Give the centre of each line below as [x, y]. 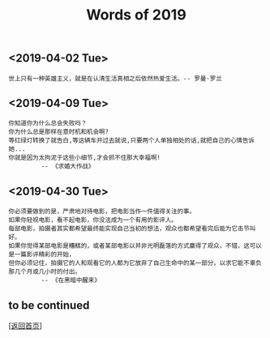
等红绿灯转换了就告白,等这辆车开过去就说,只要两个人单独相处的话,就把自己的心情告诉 [132, 141]
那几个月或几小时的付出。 [45, 272]
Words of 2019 [136, 15]
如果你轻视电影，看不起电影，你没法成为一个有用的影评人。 [93, 220]
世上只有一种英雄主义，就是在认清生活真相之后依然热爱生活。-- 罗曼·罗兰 [116, 79]
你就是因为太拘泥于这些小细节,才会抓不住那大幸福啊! [84, 158]
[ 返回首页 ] [26, 326]
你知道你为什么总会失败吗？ [48, 123]
